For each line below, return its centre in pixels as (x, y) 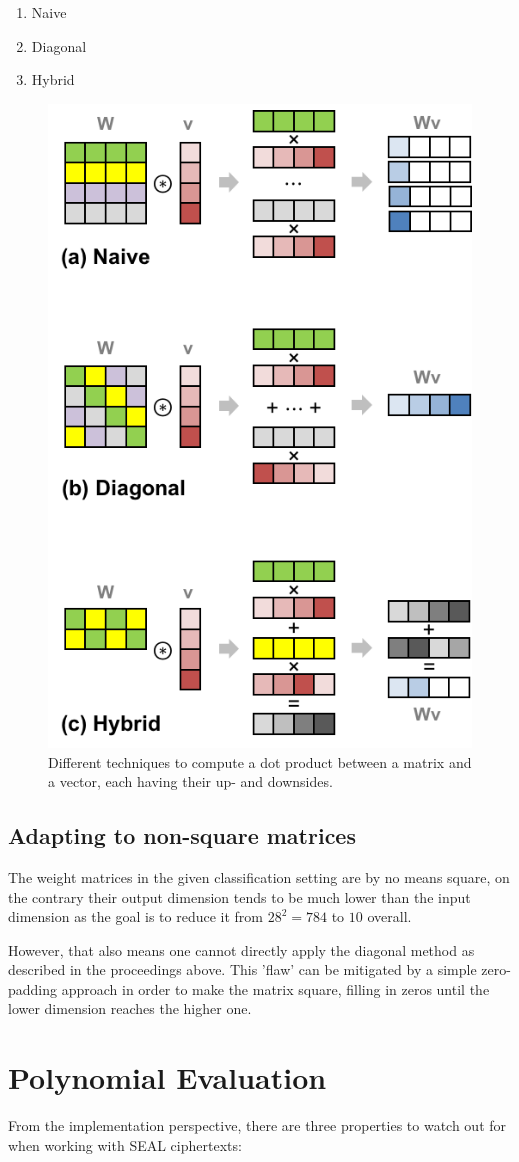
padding (33, 988)
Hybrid (53, 79)
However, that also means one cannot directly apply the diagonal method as (241, 949)
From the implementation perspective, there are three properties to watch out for (257, 1125)
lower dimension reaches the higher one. (130, 1008)
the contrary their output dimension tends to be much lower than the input (239, 896)
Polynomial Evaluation (167, 1077)
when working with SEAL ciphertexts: (125, 1144)
